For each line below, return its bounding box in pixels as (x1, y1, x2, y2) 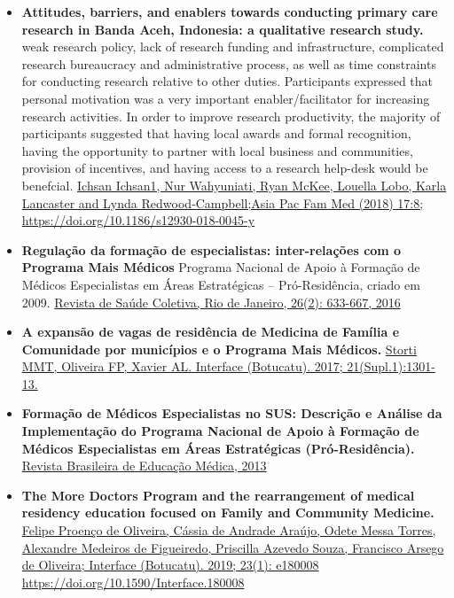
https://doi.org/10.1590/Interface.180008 (21, 572, 245, 591)
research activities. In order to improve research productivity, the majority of (21, 106, 441, 125)
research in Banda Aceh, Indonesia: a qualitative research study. (21, 19, 424, 38)
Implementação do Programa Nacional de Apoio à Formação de (21, 422, 419, 440)
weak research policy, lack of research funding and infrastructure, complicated (21, 37, 444, 56)
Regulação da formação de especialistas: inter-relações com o (21, 240, 402, 259)
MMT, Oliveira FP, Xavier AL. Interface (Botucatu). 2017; (21, 357, 343, 376)
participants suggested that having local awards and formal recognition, (21, 124, 411, 143)
